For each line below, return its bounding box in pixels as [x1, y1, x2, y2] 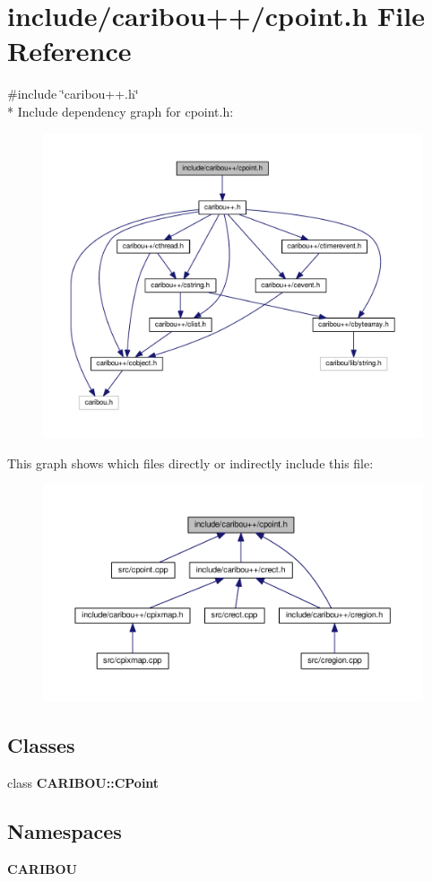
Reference [7, 32, 132, 69]
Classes [7, 731, 75, 759]
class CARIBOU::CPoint [7, 773, 160, 791]
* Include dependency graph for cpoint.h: [7, 101, 234, 120]
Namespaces [7, 817, 122, 844]
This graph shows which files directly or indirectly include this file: [7, 453, 374, 472]
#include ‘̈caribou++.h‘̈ [7, 84, 139, 103]
